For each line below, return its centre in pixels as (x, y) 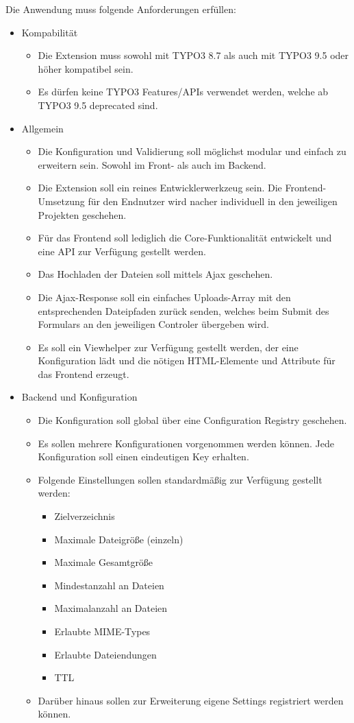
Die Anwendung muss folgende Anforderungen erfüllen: (121, 9)
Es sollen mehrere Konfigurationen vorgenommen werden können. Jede (186, 443)
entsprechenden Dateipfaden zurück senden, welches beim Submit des (184, 310)
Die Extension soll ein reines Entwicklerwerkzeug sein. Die (160, 188)
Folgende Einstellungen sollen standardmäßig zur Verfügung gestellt (180, 479)
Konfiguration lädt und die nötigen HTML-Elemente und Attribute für (187, 360)
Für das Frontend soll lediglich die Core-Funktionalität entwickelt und (185, 238)
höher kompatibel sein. (86, 68)
